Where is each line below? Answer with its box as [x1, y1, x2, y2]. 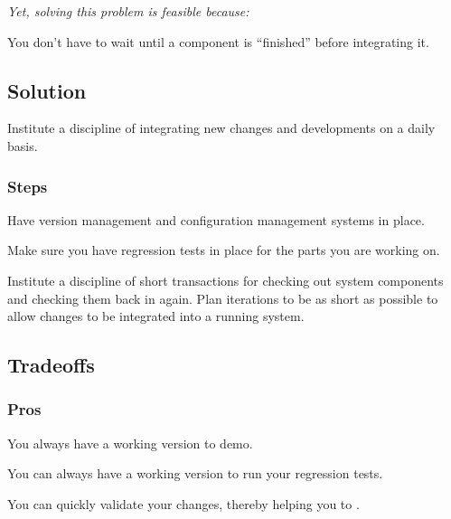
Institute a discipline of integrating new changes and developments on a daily [7, 118, 436, 137]
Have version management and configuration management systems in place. [7, 210, 425, 229]
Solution [7, 76, 87, 104]
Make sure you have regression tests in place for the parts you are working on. [7, 241, 440, 259]
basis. [7, 136, 38, 155]
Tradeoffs [7, 351, 95, 379]
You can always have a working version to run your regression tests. [7, 464, 383, 483]
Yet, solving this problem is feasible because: [7, 2, 249, 20]
